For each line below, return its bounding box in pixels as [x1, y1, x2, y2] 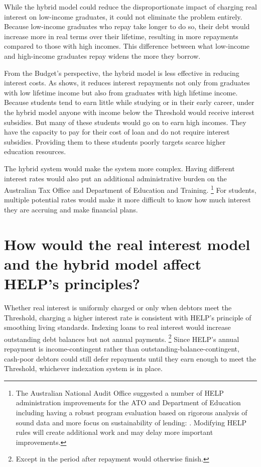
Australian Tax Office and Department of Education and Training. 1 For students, [4, 183, 256, 195]
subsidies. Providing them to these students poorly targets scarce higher [4, 136, 226, 147]
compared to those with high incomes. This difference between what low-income [4, 41, 250, 51]
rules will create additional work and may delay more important [16, 427, 213, 437]
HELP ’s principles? [4, 273, 140, 294]
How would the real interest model [4, 234, 250, 254]
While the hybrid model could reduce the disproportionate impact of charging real [4, 2, 257, 12]
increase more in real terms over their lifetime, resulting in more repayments [4, 31, 238, 41]
